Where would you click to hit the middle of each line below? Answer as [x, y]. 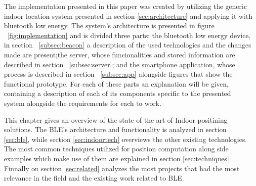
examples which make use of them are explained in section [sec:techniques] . [118, 158]
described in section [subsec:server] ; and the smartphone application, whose [120, 64]
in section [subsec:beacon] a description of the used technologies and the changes [128, 45]
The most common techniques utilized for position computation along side [116, 149]
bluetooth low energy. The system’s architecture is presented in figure [109, 25]
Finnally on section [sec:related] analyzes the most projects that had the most [122, 168]
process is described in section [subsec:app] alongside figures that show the [118, 74]
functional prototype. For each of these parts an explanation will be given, [116, 83]
